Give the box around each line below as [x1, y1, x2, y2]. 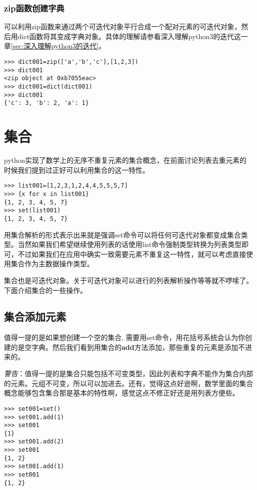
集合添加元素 [4, 309, 66, 324]
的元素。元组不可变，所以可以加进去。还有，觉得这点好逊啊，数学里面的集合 [4, 378, 253, 388]
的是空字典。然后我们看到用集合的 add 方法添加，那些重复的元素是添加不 [10, 342, 245, 352]
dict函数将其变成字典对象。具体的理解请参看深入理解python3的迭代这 [17, 31, 241, 41]
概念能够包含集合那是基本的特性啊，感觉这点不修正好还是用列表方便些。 [4, 388, 239, 398]
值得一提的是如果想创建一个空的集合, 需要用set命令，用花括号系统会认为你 [4, 332, 245, 343]
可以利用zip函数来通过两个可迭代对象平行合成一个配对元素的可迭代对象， [4, 21, 241, 32]
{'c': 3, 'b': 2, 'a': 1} [4, 99, 89, 107]
